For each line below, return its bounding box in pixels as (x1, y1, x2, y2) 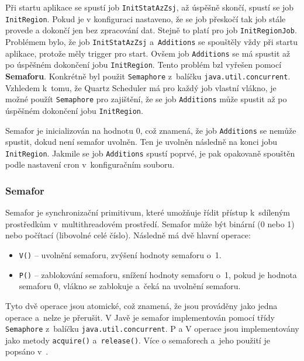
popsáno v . (5, 345, 49, 357)
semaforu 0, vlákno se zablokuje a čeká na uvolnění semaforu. (19, 280, 241, 292)
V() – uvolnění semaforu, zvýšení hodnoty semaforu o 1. (19, 249, 222, 261)
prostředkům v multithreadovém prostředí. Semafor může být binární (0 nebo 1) (5, 217, 295, 230)
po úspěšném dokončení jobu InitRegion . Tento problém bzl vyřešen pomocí (5, 58, 282, 71)
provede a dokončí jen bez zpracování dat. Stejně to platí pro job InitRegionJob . (5, 24, 297, 36)
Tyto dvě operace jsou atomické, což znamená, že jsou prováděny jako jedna (5, 299, 278, 311)
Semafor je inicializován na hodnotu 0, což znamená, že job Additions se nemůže (5, 124, 296, 136)
